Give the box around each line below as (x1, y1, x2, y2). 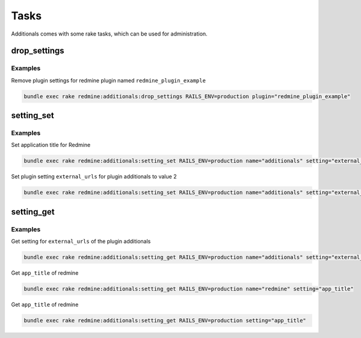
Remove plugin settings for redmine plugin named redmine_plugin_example (11, 77, 206, 84)
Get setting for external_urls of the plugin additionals (11, 238, 151, 245)
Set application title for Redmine (11, 142, 91, 149)
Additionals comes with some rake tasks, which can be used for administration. (11, 30, 208, 37)
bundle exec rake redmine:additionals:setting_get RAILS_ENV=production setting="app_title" (23, 317, 306, 324)
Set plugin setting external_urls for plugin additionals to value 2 (11, 173, 177, 180)
